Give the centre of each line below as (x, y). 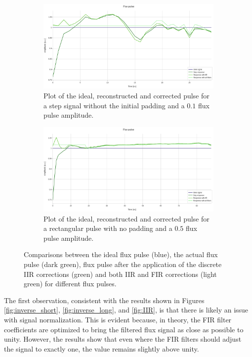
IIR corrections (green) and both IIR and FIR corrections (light (120, 274)
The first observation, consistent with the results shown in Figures (104, 300)
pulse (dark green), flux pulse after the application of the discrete (123, 264)
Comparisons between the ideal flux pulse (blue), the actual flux (121, 254)
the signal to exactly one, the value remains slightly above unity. (102, 348)
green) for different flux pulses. (70, 284)
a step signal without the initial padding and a (114, 105)
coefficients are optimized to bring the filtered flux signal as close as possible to (124, 329)
